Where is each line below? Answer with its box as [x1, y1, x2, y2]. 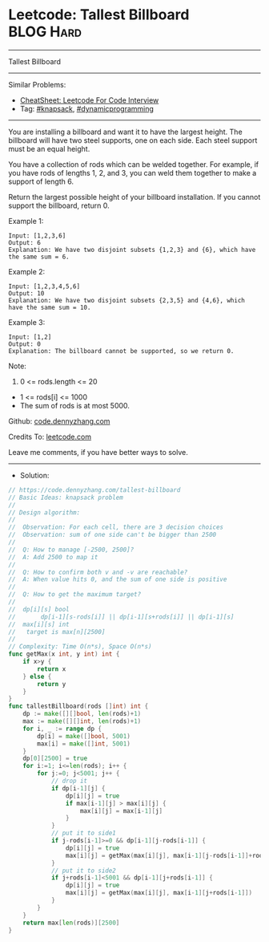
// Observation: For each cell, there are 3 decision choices [8, 523, 224, 531]
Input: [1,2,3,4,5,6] [8, 282, 81, 290]
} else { [22, 672, 52, 680]
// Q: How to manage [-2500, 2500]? [8, 546, 134, 554]
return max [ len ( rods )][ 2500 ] [22, 919, 120, 927]
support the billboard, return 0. [8, 201, 110, 210]
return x [37, 664, 66, 673]
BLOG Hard [8, 22, 82, 41]
